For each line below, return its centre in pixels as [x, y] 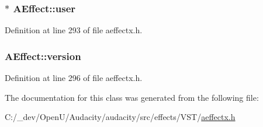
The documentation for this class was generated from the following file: [132, 97]
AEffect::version [43, 56]
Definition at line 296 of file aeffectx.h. [74, 78]
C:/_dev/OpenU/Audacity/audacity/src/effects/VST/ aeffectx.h [120, 117]
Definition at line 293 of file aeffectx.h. [74, 30]
